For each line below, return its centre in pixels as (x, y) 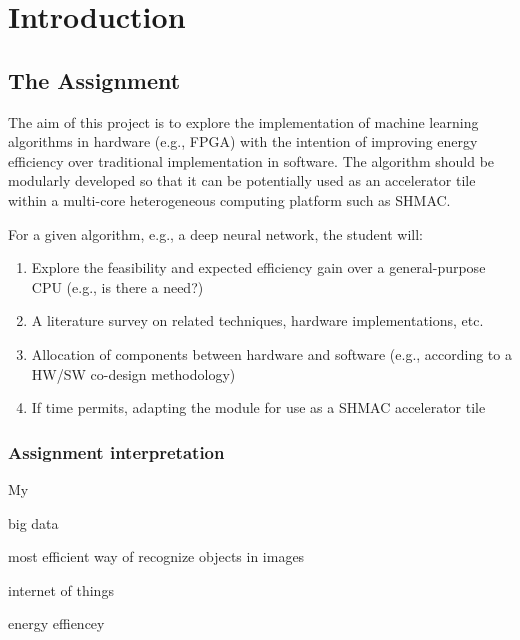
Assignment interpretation (116, 451)
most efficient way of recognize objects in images (156, 556)
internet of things (61, 589)
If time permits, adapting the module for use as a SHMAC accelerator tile (258, 407)
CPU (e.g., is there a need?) (117, 286)
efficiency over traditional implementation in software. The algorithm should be (251, 160)
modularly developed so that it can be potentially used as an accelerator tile (242, 180)
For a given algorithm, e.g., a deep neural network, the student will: (216, 233)
